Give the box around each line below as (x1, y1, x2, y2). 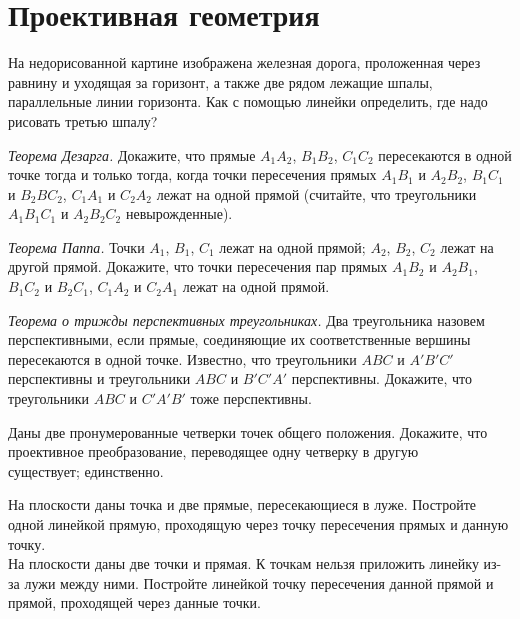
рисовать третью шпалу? (8, 110, 158, 131)
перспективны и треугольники (8, 368, 191, 389)
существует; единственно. (8, 460, 164, 481)
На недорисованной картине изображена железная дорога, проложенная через (8, 52, 481, 73)
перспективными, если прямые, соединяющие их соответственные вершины (8, 329, 471, 350)
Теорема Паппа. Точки (8, 236, 145, 257)
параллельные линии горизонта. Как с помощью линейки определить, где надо (8, 91, 488, 112)
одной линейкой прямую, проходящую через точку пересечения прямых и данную (8, 514, 509, 534)
